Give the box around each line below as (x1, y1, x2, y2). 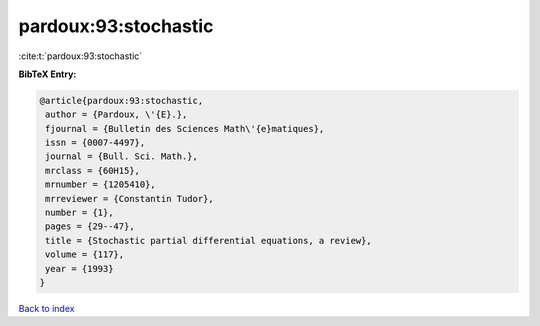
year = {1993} (45, 263, 114, 274)
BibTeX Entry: (18, 68, 77, 80)
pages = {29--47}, (45, 221, 135, 232)
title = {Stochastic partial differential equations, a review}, (45, 235, 372, 246)
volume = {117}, (45, 249, 125, 260)
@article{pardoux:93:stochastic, (39, 95, 204, 106)
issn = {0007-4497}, (45, 137, 146, 149)
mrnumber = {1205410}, (45, 179, 157, 190)
